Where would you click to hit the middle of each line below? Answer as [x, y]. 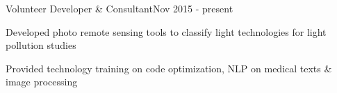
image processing [42, 82]
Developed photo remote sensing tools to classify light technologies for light [166, 31]
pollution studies [41, 45]
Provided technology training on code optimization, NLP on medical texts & [169, 68]
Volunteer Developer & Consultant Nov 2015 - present [120, 8]
